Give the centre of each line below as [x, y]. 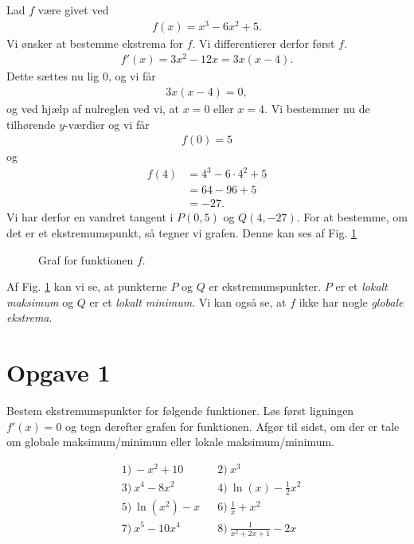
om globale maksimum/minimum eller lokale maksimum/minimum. [170, 442]
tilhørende [31, 124]
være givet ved [73, 10]
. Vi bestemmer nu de [317, 109]
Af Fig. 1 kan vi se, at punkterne [87, 286]
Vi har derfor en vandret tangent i [90, 217]
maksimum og [40, 301]
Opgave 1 [59, 372]
